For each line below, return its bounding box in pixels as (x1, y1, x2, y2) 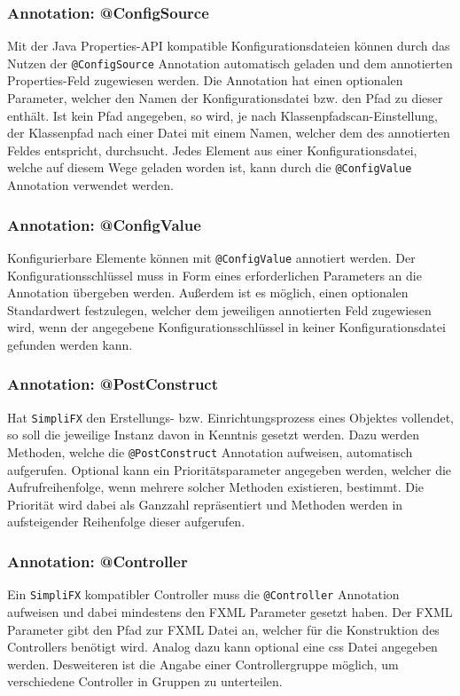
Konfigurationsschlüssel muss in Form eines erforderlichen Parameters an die (7, 265, 422, 284)
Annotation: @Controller (7, 550, 188, 572)
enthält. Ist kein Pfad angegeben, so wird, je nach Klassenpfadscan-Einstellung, (7, 106, 438, 124)
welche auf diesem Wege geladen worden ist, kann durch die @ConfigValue (7, 158, 412, 177)
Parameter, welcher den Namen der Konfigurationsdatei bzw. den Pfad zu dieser (7, 89, 443, 107)
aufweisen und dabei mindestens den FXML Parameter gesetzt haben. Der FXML (7, 602, 453, 621)
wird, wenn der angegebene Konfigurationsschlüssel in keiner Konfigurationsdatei (7, 318, 446, 336)
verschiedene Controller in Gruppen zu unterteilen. (7, 672, 283, 691)
